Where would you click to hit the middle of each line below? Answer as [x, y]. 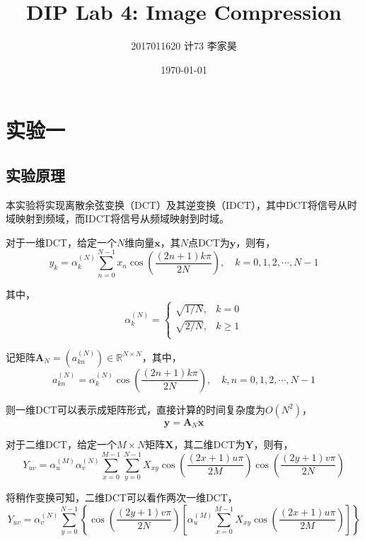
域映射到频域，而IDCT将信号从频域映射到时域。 [117, 218]
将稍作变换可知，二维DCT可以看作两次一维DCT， [122, 497]
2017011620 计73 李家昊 [184, 46]
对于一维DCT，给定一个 [61, 242]
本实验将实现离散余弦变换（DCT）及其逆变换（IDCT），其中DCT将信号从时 [181, 204]
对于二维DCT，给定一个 [61, 444]
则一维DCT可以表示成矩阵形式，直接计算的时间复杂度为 [135, 409]
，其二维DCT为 [209, 444]
